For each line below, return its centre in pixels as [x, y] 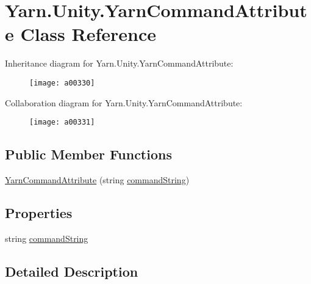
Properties [39, 213]
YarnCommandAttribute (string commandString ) [97, 180]
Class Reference [88, 34]
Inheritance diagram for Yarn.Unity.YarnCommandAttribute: [119, 63]
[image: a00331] [62, 122]
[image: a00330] [62, 83]
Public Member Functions [88, 154]
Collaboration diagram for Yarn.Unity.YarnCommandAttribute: [124, 102]
